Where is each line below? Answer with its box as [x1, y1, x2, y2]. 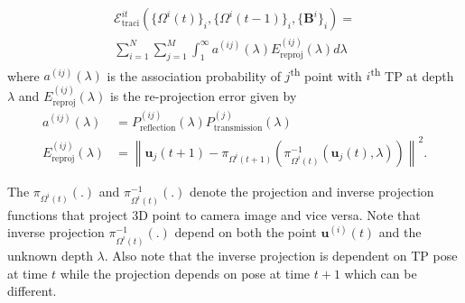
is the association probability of [107, 66, 281, 85]
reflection [139, 124, 176, 133]
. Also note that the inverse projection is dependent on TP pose [104, 246, 458, 265]
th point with [290, 63, 362, 85]
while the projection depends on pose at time [60, 263, 311, 282]
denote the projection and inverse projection [190, 181, 434, 200]
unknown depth [7, 246, 93, 265]
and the [378, 223, 422, 242]
